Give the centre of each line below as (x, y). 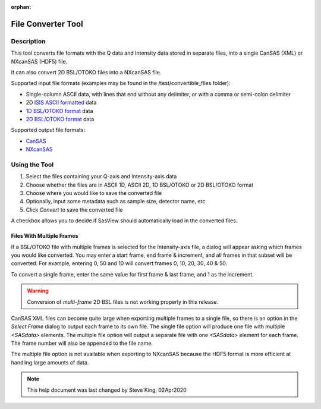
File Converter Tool (47, 24)
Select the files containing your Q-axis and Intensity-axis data (101, 177)
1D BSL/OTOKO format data (59, 111)
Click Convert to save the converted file (74, 210)
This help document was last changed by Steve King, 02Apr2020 (107, 390)
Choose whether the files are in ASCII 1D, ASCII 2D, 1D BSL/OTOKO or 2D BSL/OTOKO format (140, 185)
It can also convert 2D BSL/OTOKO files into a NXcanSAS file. (86, 72)
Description (28, 41)
